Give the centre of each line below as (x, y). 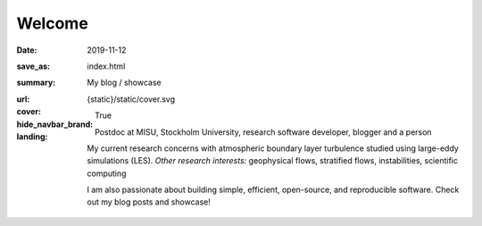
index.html (106, 66)
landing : (32, 136)
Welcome (52, 23)
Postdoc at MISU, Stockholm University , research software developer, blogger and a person (263, 132)
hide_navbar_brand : (55, 124)
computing (107, 173)
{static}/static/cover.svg (131, 99)
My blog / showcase (124, 83)
